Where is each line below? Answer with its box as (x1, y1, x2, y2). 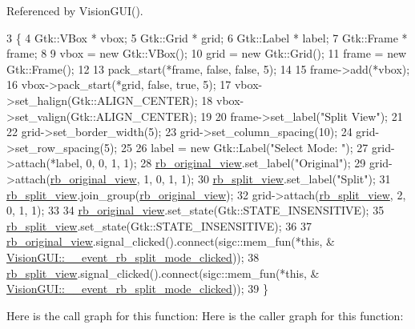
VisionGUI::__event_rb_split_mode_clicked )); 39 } (6, 280, 268, 297)
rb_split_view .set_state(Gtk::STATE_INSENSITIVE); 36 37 (6, 217, 312, 234)
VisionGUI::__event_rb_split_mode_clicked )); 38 (6, 248, 260, 265)
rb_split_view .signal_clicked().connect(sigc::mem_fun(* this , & (6, 264, 320, 281)
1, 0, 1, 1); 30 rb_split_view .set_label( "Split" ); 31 (143, 170, 391, 187)
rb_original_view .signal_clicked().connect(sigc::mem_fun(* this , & (6, 233, 335, 250)
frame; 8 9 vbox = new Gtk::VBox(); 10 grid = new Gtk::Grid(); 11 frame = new (6, 45, 407, 62)
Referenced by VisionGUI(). (6, 2, 143, 18)
